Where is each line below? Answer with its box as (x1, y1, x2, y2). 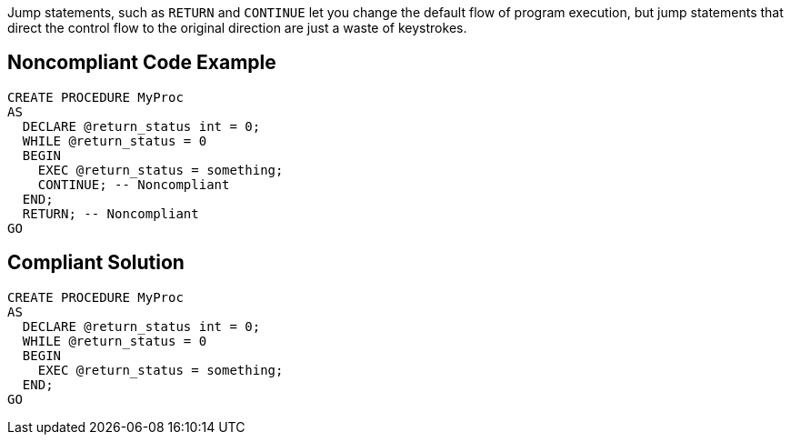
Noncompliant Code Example (7, 51, 276, 75)
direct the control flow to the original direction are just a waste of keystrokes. (7, 20, 467, 35)
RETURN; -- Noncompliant (22, 206, 199, 221)
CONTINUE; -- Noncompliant (37, 176, 230, 192)
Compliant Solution (7, 251, 185, 275)
